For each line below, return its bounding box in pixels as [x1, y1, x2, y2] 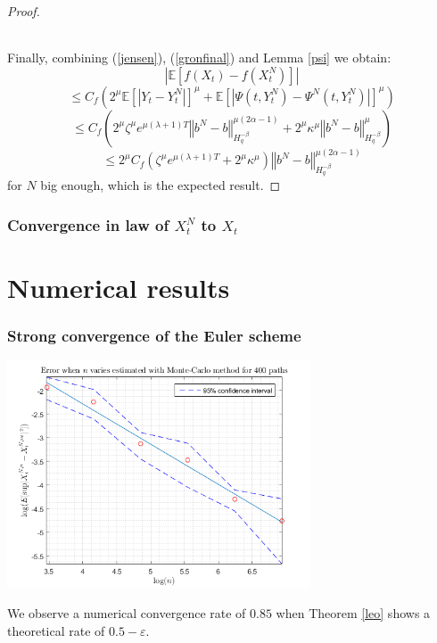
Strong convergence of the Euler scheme [7, 325, 301, 347]
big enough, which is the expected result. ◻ [40, 176, 281, 194]
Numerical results [7, 269, 230, 306]
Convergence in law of [7, 213, 169, 235]
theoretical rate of [7, 621, 105, 639]
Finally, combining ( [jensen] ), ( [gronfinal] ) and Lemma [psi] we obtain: [7, 48, 392, 67]
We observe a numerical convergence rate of [7, 604, 246, 622]
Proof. [7, 2, 40, 20]
